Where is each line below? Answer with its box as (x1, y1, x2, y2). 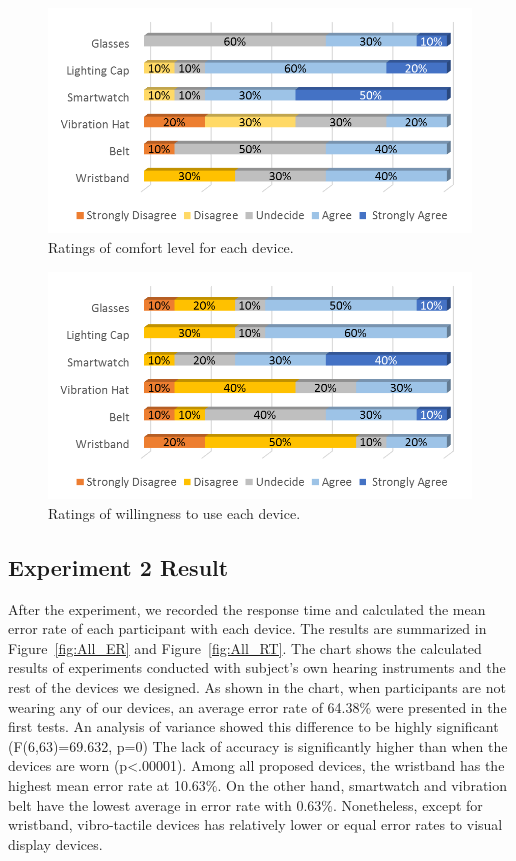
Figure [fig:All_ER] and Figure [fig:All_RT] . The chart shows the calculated (8, 637, 482, 658)
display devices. (8, 833, 103, 854)
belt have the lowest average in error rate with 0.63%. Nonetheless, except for (8, 794, 483, 815)
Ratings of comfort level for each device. (48, 237, 294, 258)
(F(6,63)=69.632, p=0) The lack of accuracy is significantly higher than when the (8, 735, 508, 756)
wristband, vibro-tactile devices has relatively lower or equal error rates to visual (8, 814, 503, 835)
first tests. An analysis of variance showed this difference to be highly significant (8, 716, 499, 737)
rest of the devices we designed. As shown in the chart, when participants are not (8, 676, 506, 697)
